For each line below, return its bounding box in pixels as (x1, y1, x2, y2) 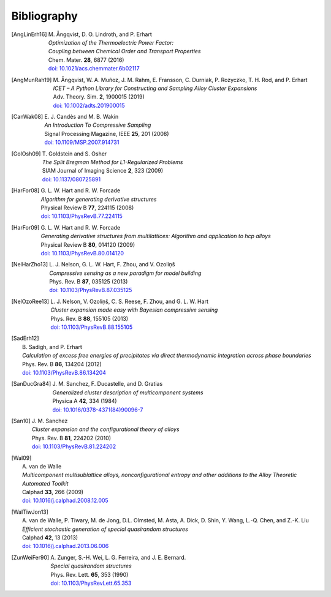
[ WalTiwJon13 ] (11, 508, 49, 516)
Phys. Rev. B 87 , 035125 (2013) (49, 278, 128, 285)
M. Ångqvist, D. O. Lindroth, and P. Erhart (48, 31, 153, 38)
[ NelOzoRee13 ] (11, 298, 49, 305)
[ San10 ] (11, 417, 31, 424)
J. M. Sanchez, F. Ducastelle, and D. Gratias (52, 380, 163, 388)
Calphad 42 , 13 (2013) (22, 534, 78, 541)
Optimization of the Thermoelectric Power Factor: (48, 39, 174, 46)
